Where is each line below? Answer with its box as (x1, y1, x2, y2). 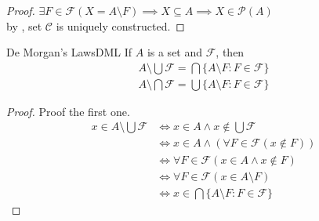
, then (216, 44, 245, 60)
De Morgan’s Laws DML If (6, 44, 132, 60)
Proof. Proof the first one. (6, 103, 130, 119)
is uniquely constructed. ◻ (56, 17, 185, 34)
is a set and (147, 44, 203, 60)
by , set (6, 17, 42, 34)
